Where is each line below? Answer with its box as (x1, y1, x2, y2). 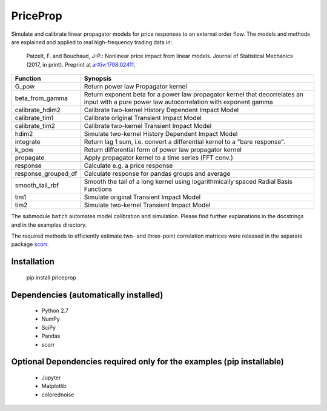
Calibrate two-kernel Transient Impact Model (84, 122, 212, 130)
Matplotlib (41, 383, 67, 390)
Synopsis (84, 75, 112, 83)
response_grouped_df (15, 170, 78, 178)
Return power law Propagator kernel (84, 82, 187, 91)
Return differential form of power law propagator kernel (84, 145, 242, 154)
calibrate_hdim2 (15, 106, 61, 115)
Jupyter (41, 374, 61, 381)
